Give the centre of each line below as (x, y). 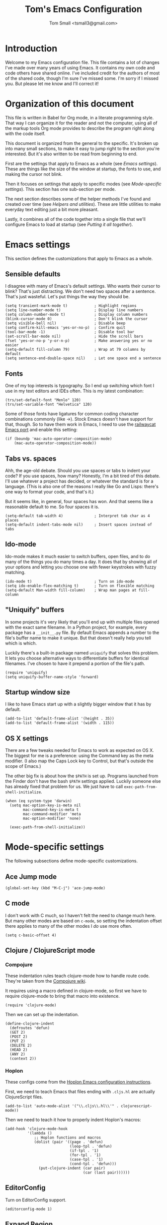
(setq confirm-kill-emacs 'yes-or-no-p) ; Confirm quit (65, 328)
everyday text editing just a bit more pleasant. (52, 209)
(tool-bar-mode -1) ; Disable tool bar (70, 332)
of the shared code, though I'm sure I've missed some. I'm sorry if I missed (82, 78)
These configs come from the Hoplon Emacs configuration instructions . (78, 1082)
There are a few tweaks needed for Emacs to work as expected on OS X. (80, 750)
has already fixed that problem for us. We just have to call (64, 787)
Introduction (31, 48)
